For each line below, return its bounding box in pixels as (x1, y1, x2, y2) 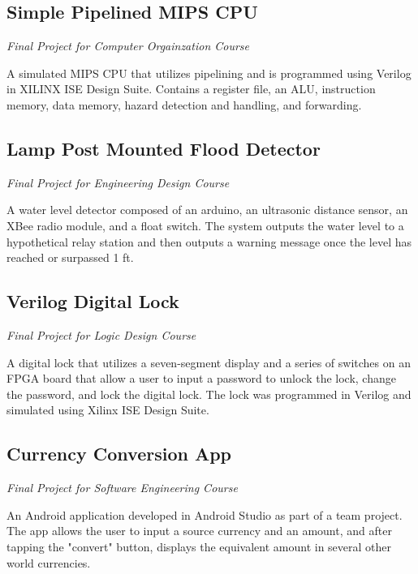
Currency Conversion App (6, 441, 232, 466)
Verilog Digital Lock (6, 289, 179, 314)
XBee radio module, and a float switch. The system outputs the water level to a (6, 216, 404, 233)
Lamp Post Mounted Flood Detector (6, 135, 321, 161)
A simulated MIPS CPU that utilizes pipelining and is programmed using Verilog (6, 64, 412, 81)
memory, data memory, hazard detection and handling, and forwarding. (6, 96, 362, 113)
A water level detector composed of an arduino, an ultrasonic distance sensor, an (6, 201, 408, 218)
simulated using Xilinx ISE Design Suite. (6, 401, 209, 418)
